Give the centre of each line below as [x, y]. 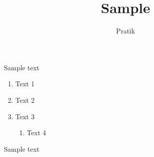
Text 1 [25, 84]
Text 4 [36, 133]
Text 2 [25, 100]
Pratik [126, 31]
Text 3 [25, 116]
